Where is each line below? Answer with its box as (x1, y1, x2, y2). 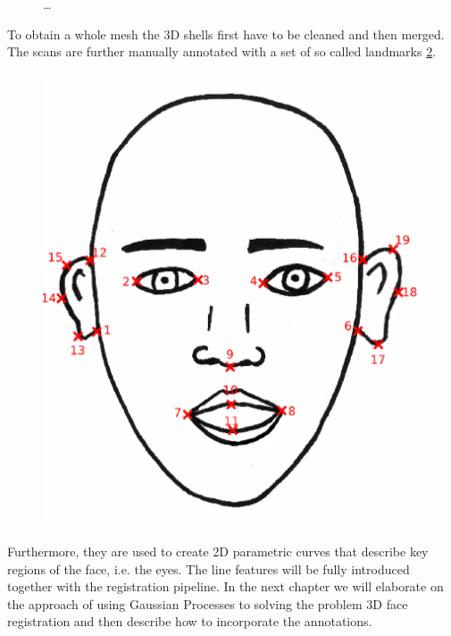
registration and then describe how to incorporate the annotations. (7, 612, 372, 631)
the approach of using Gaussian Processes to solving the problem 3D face (7, 594, 408, 613)
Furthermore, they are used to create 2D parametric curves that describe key (7, 541, 429, 560)
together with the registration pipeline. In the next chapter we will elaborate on (7, 577, 444, 596)
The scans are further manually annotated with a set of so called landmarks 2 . (7, 42, 437, 61)
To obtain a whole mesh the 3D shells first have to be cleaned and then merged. (7, 24, 445, 43)
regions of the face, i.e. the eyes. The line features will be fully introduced (7, 559, 410, 578)
